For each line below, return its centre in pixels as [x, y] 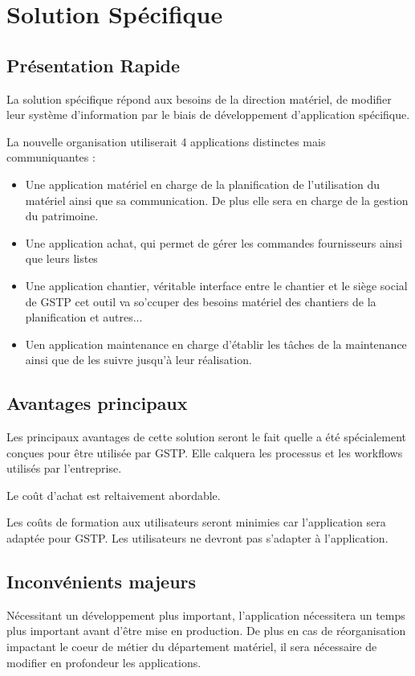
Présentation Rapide [94, 65]
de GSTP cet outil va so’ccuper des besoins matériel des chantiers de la [201, 301]
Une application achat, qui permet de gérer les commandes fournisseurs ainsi [214, 242]
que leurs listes [61, 258]
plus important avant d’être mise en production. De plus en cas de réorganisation [206, 631]
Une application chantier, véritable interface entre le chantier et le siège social [216, 285]
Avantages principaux [97, 403]
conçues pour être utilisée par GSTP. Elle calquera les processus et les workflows [205, 452]
